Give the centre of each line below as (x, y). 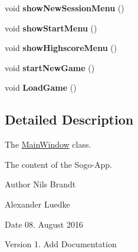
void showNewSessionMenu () (65, 8)
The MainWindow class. (48, 144)
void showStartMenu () (51, 28)
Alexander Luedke (37, 204)
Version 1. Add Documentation (61, 244)
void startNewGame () (50, 67)
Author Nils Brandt (40, 184)
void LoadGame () (41, 87)
